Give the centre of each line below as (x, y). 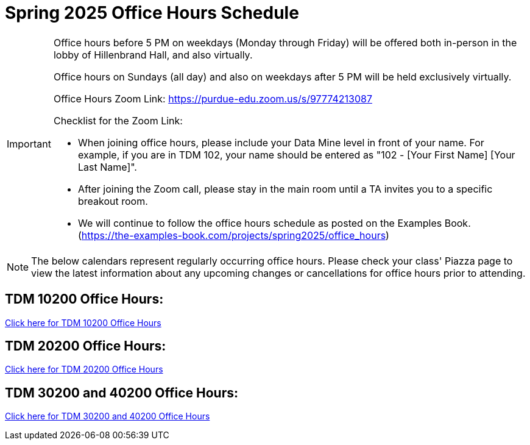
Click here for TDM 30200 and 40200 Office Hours (108, 416)
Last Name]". (107, 167)
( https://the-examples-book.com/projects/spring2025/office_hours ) (233, 235)
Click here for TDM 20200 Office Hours (84, 369)
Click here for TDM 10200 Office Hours (83, 322)
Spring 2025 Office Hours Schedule (152, 13)
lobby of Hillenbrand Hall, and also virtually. (153, 55)
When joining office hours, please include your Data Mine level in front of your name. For (281, 142)
